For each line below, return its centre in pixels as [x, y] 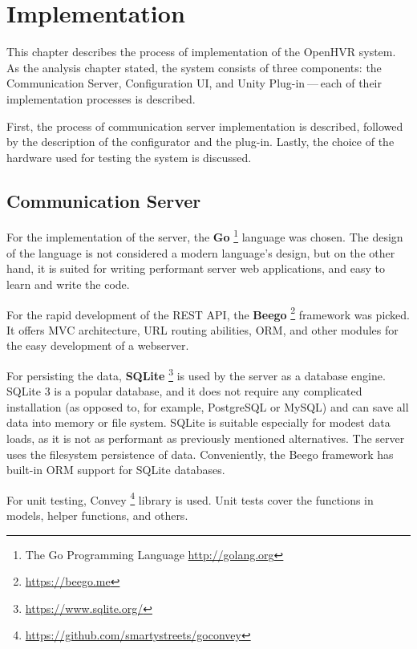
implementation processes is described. [101, 98]
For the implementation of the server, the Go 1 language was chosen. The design [205, 236]
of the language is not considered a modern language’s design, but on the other [201, 252]
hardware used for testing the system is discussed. [129, 157]
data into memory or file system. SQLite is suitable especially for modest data [198, 422]
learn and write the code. [68, 284]
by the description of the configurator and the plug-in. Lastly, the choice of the [200, 142]
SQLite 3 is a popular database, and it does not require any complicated [184, 391]
